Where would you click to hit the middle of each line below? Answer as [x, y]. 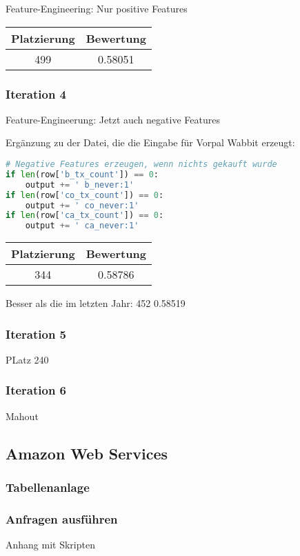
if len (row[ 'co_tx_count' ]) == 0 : [85, 195]
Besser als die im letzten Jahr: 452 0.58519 [96, 303]
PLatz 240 [27, 359]
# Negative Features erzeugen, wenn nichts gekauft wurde [141, 164]
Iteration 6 [36, 390]
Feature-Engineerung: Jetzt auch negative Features [113, 119]
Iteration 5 [36, 334]
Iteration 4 [36, 93]
